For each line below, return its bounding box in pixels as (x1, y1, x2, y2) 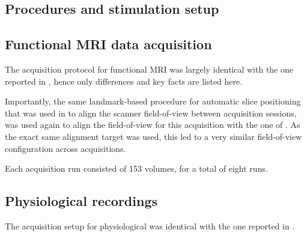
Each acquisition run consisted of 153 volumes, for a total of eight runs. (5, 162, 268, 175)
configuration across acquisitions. (5, 142, 126, 154)
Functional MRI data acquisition (5, 35, 212, 53)
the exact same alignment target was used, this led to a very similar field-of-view (5, 130, 302, 142)
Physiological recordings (5, 192, 157, 210)
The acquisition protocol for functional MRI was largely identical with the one (5, 62, 293, 75)
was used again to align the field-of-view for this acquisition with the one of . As (5, 118, 300, 131)
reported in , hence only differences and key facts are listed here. (5, 74, 243, 87)
